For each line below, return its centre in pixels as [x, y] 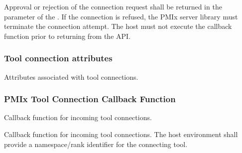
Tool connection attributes [58, 58]
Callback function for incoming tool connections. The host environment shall [121, 134]
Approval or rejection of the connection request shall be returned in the [113, 6]
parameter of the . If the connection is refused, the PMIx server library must [121, 16]
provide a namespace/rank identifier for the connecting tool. [96, 144]
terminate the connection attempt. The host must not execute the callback [118, 26]
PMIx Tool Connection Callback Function [90, 99]
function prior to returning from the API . [67, 36]
